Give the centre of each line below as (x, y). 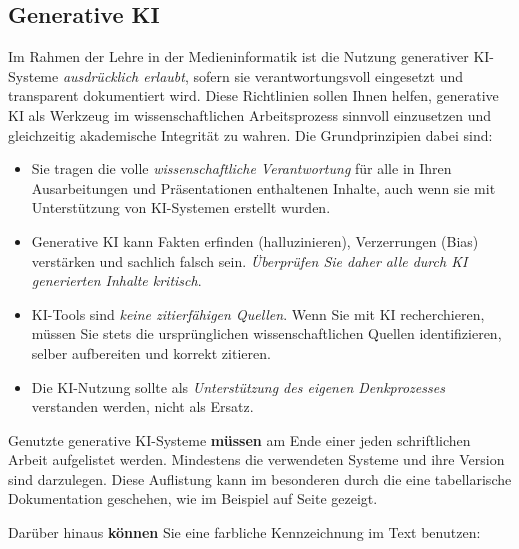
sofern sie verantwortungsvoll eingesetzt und (328, 75)
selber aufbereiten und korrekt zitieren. (151, 352)
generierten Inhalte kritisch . (116, 280)
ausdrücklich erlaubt (123, 75)
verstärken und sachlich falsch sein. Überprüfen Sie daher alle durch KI (249, 260)
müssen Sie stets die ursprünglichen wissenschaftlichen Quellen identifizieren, (266, 333)
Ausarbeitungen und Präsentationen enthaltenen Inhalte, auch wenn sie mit (263, 187)
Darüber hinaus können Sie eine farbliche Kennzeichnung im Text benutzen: (244, 532)
